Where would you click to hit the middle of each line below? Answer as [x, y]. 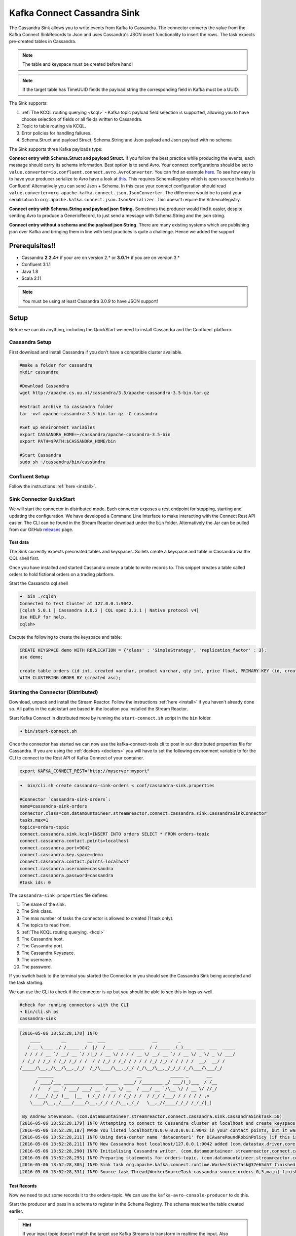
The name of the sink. [44, 904]
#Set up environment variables [57, 427]
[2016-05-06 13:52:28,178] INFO [59, 1034]
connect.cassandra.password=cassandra [66, 876]
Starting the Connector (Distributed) [54, 692]
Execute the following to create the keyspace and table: [66, 637]
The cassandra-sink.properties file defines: [59, 895]
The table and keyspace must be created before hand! [78, 64]
